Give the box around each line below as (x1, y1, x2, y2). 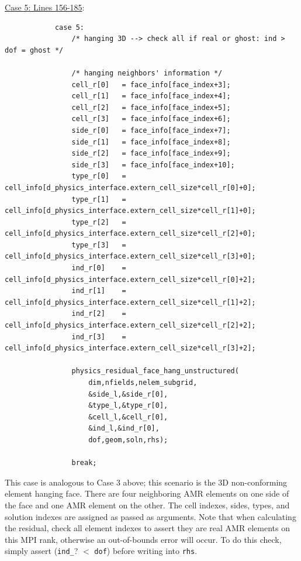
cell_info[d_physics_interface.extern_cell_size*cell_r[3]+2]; (5, 344, 256, 353)
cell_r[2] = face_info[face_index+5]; (71, 103, 231, 112)
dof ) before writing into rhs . (94, 545, 198, 557)
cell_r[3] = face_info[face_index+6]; (71, 115, 231, 123)
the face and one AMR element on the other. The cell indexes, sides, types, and (5, 498, 290, 511)
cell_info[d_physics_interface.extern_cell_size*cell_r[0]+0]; (5, 183, 256, 192)
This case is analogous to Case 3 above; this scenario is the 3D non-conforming (5, 476, 288, 488)
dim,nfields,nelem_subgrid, (88, 378, 198, 387)
